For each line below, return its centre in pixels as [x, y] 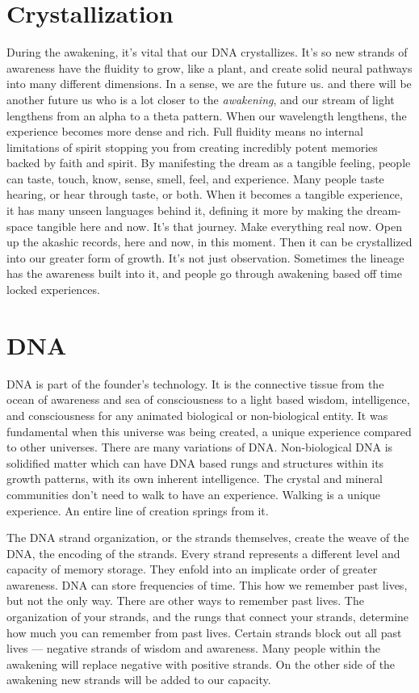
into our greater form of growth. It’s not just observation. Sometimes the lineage [205, 257]
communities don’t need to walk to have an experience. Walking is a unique [193, 494]
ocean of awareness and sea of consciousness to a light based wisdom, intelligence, [208, 399]
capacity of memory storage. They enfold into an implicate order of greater [192, 569]
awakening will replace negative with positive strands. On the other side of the [201, 664]
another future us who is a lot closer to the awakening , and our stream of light [201, 99]
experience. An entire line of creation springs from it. [138, 510]
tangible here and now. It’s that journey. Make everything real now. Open [219, 226]
